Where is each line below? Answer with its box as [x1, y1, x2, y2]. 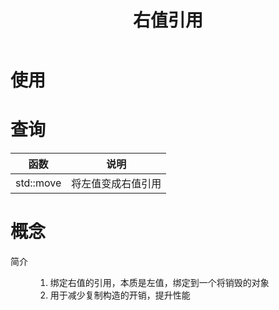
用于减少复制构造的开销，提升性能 [49, 289, 191, 301]
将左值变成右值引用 [71, 177, 162, 191]
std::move [15, 176, 62, 190]
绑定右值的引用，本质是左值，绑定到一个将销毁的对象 [49, 277, 270, 289]
